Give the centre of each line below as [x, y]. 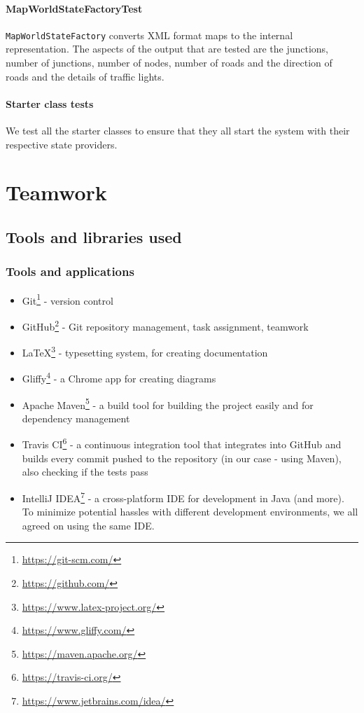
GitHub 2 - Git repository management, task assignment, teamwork [165, 325]
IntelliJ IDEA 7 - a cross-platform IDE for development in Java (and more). [183, 497]
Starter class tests [50, 103]
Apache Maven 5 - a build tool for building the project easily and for [168, 403]
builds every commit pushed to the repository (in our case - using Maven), [182, 458]
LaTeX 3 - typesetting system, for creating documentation [145, 351]
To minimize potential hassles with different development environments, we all [190, 512]
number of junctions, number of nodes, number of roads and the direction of [169, 63]
